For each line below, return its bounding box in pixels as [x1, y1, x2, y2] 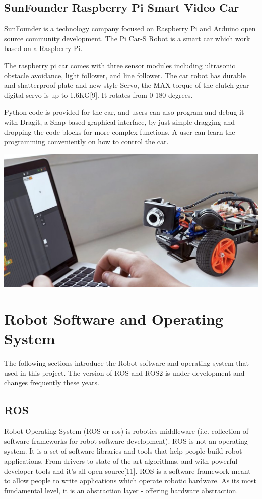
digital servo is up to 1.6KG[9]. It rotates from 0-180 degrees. [4, 89, 193, 100]
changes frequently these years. [4, 377, 99, 388]
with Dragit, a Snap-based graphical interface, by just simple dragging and [4, 116, 235, 127]
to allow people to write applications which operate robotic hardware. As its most [4, 475, 256, 486]
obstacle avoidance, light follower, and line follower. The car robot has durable [4, 70, 246, 80]
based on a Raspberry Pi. [4, 43, 83, 54]
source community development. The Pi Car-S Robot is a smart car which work [4, 33, 250, 43]
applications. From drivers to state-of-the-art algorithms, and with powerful [4, 455, 238, 466]
